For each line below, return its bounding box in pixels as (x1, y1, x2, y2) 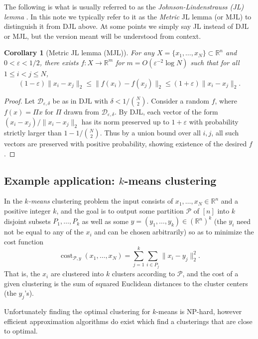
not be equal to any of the (4, 226, 84, 237)
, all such (211, 127, 239, 138)
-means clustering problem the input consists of (28, 196, 173, 206)
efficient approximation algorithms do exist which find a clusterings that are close (4, 316, 253, 326)
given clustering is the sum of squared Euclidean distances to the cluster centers (4, 278, 248, 288)
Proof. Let (4, 95, 35, 106)
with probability (189, 116, 239, 127)
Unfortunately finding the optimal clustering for (4, 306, 150, 317)
